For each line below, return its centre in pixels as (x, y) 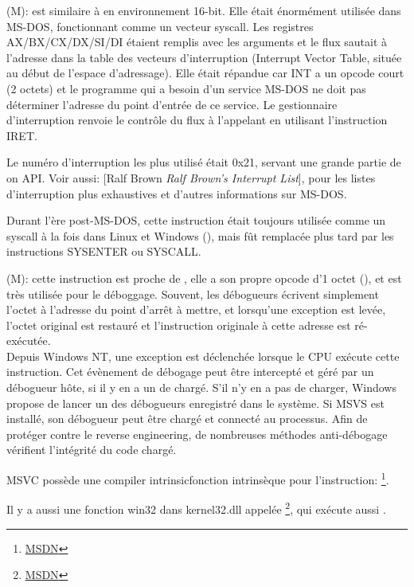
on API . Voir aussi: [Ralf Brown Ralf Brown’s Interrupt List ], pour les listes (191, 177)
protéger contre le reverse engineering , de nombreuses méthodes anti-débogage (197, 434)
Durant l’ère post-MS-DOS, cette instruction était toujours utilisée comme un (196, 220)
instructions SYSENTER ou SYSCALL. (104, 251)
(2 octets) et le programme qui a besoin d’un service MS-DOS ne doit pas (186, 88)
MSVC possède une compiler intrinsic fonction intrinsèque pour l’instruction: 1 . (198, 478)
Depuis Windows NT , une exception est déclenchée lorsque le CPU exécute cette (203, 356)
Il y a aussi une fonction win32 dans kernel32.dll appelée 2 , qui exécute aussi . (196, 508)
